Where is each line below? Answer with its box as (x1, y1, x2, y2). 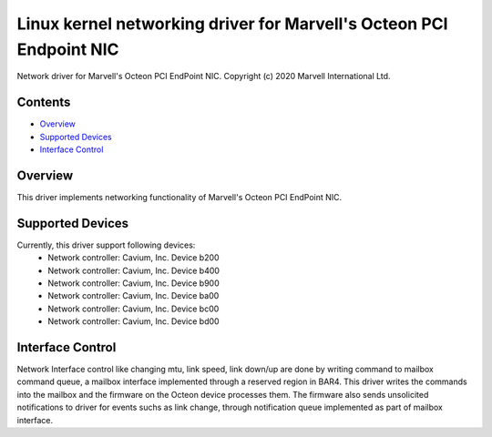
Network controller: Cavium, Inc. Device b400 (47, 265, 220, 276)
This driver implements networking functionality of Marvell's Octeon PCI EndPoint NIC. (16, 191, 343, 202)
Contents (16, 95, 71, 110)
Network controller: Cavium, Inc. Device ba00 (47, 290, 220, 301)
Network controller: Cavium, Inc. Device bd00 (47, 316, 220, 327)
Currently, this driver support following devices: (16, 239, 196, 250)
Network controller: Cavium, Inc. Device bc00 (47, 303, 220, 314)
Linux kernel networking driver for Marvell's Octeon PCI (16, 14, 448, 34)
